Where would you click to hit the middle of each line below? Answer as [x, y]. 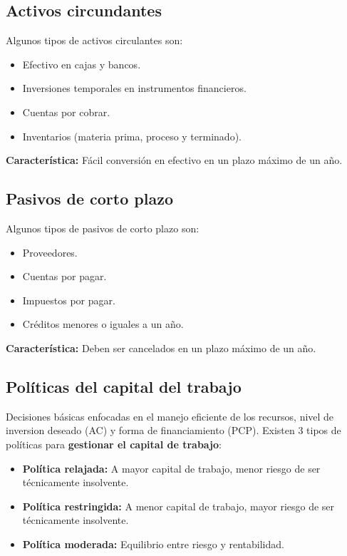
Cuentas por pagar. [64, 276]
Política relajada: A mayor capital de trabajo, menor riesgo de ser [171, 468]
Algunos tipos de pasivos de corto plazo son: [103, 228]
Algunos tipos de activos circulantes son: [94, 40]
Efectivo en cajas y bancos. [82, 64]
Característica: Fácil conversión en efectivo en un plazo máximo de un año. [174, 160]
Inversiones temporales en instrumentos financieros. [134, 88]
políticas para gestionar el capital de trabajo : [114, 444]
